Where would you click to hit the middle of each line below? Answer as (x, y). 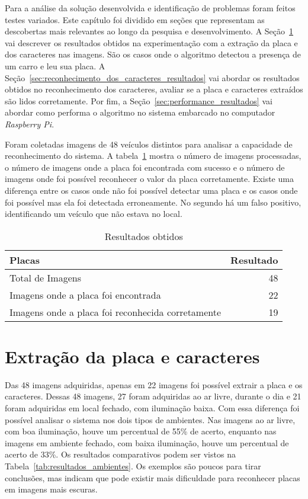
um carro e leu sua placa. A (55, 65)
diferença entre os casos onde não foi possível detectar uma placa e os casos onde (151, 190)
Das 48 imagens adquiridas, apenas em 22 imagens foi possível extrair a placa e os (154, 384)
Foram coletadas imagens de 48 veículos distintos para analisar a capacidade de (149, 144)
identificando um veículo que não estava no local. (94, 214)
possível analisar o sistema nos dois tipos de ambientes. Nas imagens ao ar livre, (150, 419)
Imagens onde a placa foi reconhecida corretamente (115, 312)
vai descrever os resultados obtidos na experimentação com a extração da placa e (151, 42)
